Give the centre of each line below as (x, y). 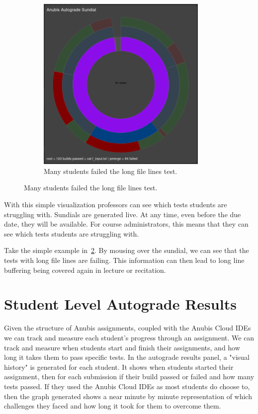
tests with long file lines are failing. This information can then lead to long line (124, 260)
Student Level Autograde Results (120, 304)
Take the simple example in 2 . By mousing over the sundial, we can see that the (127, 250)
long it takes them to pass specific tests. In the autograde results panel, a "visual (127, 357)
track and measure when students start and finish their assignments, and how (122, 347)
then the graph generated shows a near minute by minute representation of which (128, 396)
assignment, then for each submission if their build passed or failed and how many (129, 376)
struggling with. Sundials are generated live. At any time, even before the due (123, 214)
